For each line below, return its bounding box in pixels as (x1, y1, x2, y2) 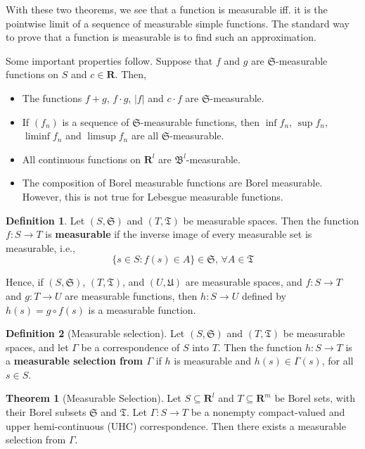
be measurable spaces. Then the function (183, 213, 359, 227)
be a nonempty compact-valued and (191, 405, 345, 419)
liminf (25, 132, 51, 142)
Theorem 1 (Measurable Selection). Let (6, 391, 181, 405)
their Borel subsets (6, 405, 87, 419)
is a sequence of (62, 114, 129, 129)
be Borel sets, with (274, 391, 356, 405)
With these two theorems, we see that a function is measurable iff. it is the (6, 2, 328, 16)
